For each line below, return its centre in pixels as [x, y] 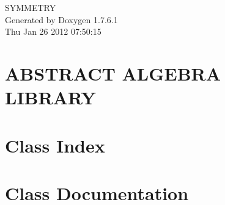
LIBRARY [50, 97]
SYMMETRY [31, 7]
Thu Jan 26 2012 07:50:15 [53, 31]
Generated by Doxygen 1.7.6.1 [61, 19]
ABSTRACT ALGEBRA [113, 73]
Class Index [55, 145]
